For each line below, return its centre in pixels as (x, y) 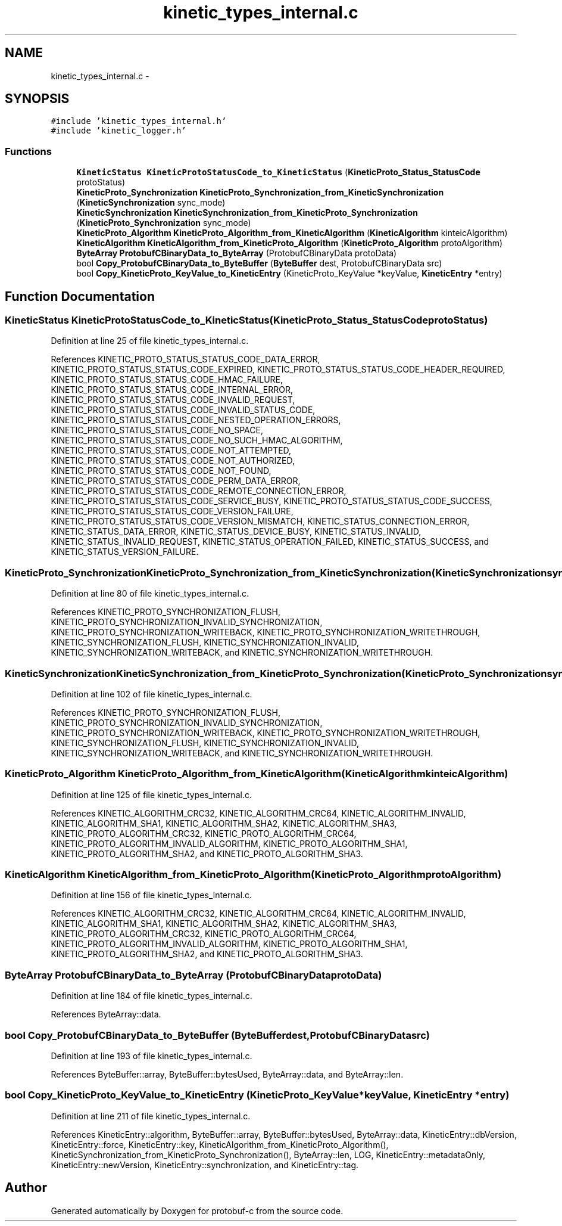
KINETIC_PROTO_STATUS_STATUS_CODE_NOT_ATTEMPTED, (171, 451)
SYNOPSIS (37, 99)
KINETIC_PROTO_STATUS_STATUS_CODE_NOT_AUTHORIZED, (173, 461)
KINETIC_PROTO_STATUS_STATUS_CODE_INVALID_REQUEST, (173, 400)
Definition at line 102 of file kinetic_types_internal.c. (152, 694)
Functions (28, 151)
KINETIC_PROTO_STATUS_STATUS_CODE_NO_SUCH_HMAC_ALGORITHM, (197, 440)
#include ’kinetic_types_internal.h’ (139, 121)
